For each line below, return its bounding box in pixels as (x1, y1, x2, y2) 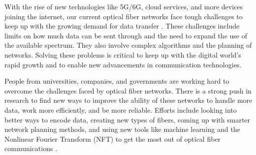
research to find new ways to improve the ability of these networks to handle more (4, 95, 253, 105)
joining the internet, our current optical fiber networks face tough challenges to (4, 11, 243, 21)
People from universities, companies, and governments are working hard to (4, 76, 229, 86)
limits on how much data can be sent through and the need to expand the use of (4, 30, 247, 40)
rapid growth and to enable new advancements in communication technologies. (4, 59, 242, 69)
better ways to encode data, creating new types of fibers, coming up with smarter (4, 114, 251, 124)
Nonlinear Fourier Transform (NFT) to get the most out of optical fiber (4, 133, 221, 144)
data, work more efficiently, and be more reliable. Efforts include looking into (4, 104, 237, 115)
